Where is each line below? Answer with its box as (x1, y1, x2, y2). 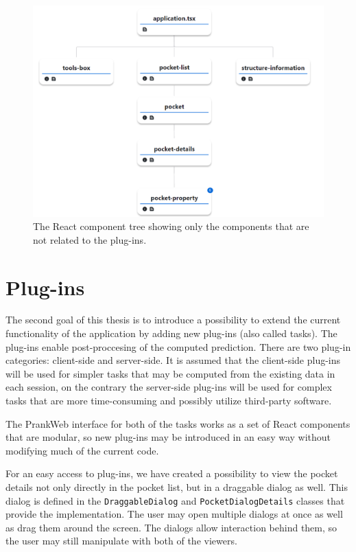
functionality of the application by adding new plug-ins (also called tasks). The (5, 326, 337, 341)
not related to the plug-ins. (33, 232, 147, 246)
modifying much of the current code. (5, 443, 159, 457)
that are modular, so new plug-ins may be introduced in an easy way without (5, 430, 331, 444)
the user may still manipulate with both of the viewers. (5, 533, 237, 548)
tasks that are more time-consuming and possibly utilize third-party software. (5, 393, 332, 407)
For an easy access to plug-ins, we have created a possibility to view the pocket (5, 466, 338, 481)
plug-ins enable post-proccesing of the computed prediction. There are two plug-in (5, 339, 351, 354)
